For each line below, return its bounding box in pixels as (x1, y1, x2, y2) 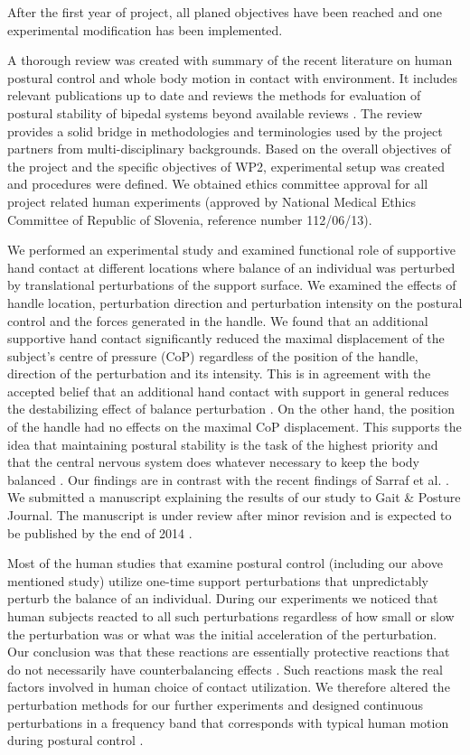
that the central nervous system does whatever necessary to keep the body (7, 452, 419, 471)
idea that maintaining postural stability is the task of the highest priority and (7, 434, 438, 453)
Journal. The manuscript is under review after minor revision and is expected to (7, 506, 452, 525)
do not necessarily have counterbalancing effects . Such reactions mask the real (7, 659, 443, 678)
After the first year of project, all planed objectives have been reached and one (7, 3, 443, 21)
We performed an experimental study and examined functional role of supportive (7, 240, 456, 259)
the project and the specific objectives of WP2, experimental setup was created (7, 156, 445, 175)
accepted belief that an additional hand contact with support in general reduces (7, 381, 449, 400)
